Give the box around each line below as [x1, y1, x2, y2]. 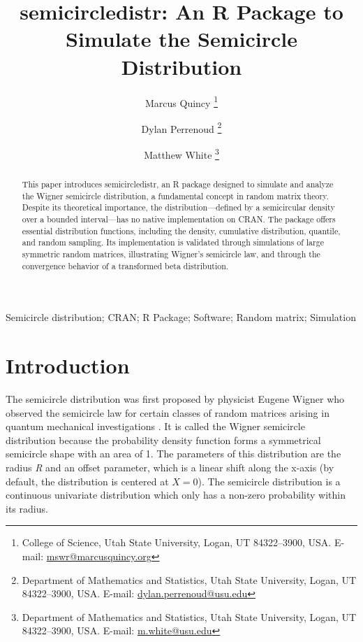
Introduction [6, 351, 130, 380]
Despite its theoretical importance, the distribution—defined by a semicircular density [22, 201, 335, 213]
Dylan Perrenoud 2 [141, 119, 222, 136]
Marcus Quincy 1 [145, 93, 218, 110]
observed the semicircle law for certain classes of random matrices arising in [6, 405, 329, 420]
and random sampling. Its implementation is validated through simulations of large [22, 236, 324, 248]
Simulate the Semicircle [65, 24, 298, 53]
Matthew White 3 [144, 145, 219, 162]
